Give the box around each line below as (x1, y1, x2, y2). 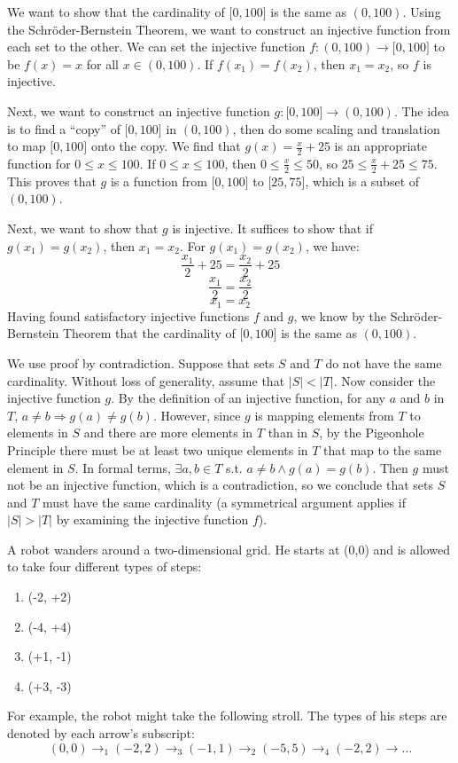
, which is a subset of (305, 171, 420, 190)
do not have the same (325, 353, 442, 372)
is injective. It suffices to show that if (172, 219, 373, 237)
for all (86, 54, 119, 73)
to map (7, 137, 46, 155)
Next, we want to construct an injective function (7, 101, 270, 120)
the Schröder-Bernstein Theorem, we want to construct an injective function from (7, 20, 451, 38)
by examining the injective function (56, 510, 249, 529)
